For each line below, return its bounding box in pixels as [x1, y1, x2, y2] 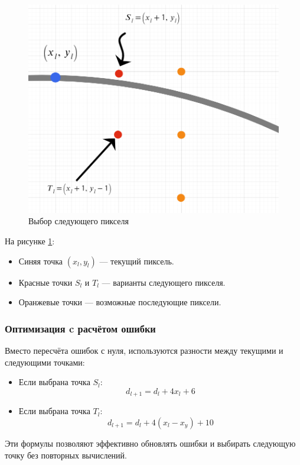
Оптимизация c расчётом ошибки [5, 321, 156, 335]
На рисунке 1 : [5, 235, 55, 247]
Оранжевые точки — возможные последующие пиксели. [18, 296, 221, 308]
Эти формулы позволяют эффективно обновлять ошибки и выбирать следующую [5, 437, 296, 449]
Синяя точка [18, 254, 63, 267]
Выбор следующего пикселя [28, 215, 129, 227]
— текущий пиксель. [99, 254, 174, 267]
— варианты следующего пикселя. [102, 276, 226, 288]
